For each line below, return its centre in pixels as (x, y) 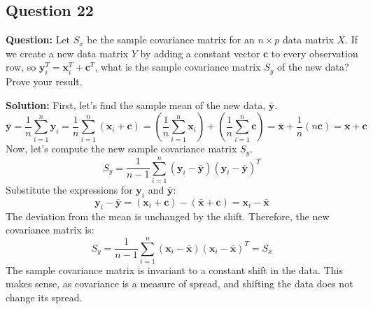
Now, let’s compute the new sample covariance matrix (121, 149)
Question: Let (38, 39)
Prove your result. (44, 81)
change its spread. (44, 297)
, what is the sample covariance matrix (178, 67)
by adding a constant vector (200, 53)
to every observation (315, 53)
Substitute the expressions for (69, 189)
